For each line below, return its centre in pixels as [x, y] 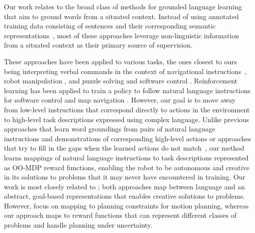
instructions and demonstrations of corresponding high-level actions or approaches [127, 138]
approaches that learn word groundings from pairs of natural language [110, 129]
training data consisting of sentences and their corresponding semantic [110, 26]
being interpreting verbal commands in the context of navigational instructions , [125, 71]
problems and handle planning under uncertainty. [78, 225]
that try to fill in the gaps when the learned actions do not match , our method [124, 148]
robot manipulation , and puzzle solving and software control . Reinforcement [121, 81]
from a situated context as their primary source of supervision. [98, 45]
